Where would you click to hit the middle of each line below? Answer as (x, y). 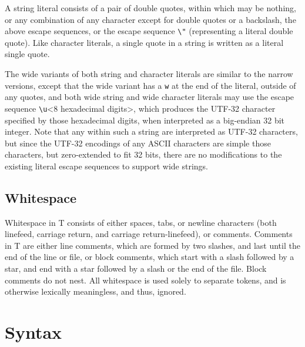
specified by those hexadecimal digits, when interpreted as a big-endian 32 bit (145, 120)
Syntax (33, 332)
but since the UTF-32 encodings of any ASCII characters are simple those (138, 143)
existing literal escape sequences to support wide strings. (106, 166)
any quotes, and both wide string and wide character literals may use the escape (150, 97)
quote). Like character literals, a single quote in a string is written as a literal (144, 42)
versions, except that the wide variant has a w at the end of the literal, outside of (150, 85)
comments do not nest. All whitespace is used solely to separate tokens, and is (145, 280)
